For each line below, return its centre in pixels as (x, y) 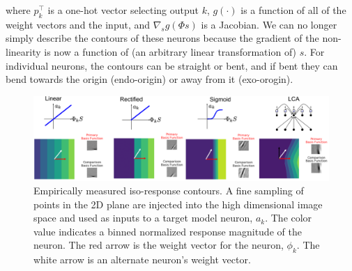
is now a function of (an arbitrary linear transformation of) (170, 51)
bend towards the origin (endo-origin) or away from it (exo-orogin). (150, 79)
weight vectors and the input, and (78, 24)
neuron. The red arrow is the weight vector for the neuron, (159, 245)
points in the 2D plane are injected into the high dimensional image (178, 204)
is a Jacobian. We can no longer (269, 24)
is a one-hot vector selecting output (123, 10)
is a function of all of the (293, 10)
